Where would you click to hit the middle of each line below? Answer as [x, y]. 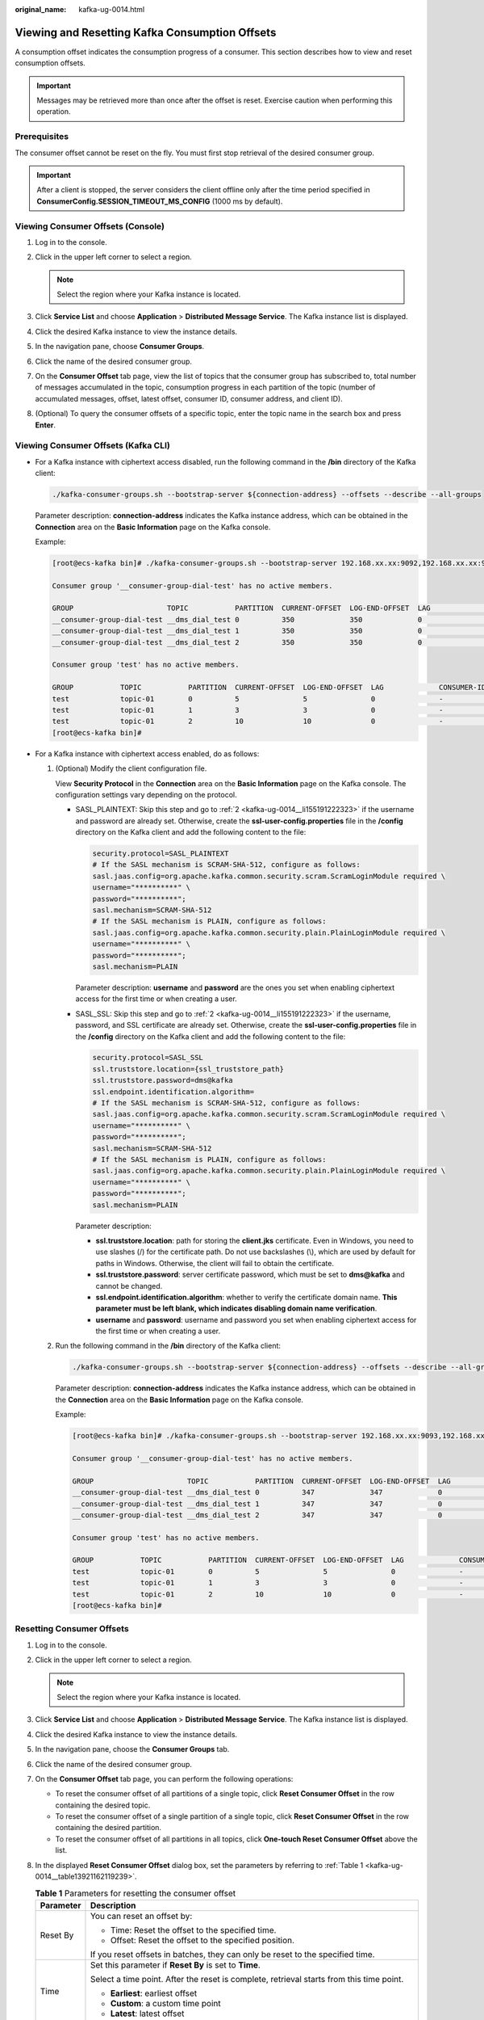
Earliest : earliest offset [154, 1993]
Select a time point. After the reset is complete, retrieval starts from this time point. [247, 1979]
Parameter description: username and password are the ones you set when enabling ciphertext [235, 987]
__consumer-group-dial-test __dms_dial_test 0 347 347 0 [257, 1492]
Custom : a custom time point [165, 2003]
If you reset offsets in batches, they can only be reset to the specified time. [232, 1954]
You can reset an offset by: [141, 1916]
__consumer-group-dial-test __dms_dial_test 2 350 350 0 [237, 642]
